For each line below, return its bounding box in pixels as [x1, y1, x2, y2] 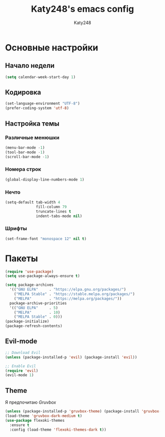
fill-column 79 [36, 204, 67, 209]
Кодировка [5, 88, 41, 97]
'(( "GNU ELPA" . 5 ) [9, 305, 58, 310]
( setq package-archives [5, 282, 54, 288]
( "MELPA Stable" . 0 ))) [14, 314, 63, 320]
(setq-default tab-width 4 [5, 200, 60, 205]
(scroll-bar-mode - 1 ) [5, 154, 50, 159]
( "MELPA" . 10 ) [14, 310, 60, 315]
